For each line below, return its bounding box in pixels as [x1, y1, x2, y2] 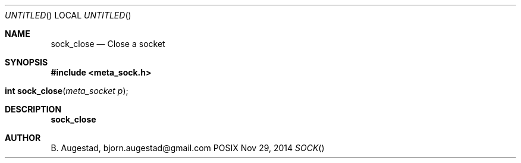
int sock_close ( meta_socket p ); [5, 86, 128, 96]
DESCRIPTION [5, 104, 62, 114]
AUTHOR [5, 133, 41, 143]
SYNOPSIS [5, 57, 48, 67]
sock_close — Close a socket [51, 39, 165, 49]
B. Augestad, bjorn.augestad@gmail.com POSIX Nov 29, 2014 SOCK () [51, 143, 325, 153]
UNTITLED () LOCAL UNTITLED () [5, 10, 131, 20]
